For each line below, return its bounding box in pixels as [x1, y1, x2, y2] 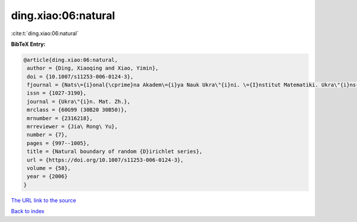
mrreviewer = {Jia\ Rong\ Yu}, [27, 123, 118, 130]
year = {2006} [27, 173, 68, 180]
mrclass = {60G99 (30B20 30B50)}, [27, 107, 127, 113]
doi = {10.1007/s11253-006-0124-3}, [27, 73, 134, 80]
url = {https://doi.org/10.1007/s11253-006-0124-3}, [27, 157, 184, 163]
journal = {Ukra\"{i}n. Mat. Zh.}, [27, 98, 131, 105]
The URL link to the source [11, 196, 77, 204]
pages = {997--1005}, [27, 140, 90, 146]
